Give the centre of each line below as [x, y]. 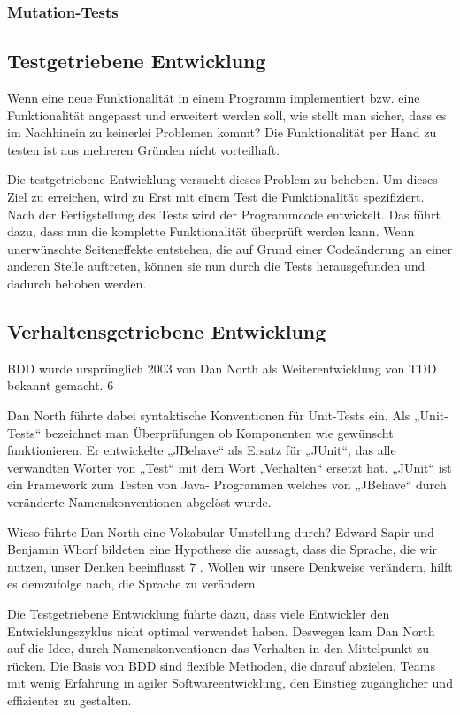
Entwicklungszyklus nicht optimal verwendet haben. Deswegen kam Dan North [221, 630]
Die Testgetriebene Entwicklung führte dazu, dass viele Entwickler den [199, 613]
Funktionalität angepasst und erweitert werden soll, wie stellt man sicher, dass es [227, 115]
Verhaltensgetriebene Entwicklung [167, 331]
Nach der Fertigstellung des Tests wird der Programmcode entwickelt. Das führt [224, 214]
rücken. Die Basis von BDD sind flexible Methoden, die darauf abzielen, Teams [221, 665]
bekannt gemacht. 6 [61, 385]
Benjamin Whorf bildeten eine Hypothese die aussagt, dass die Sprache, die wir [222, 549]
